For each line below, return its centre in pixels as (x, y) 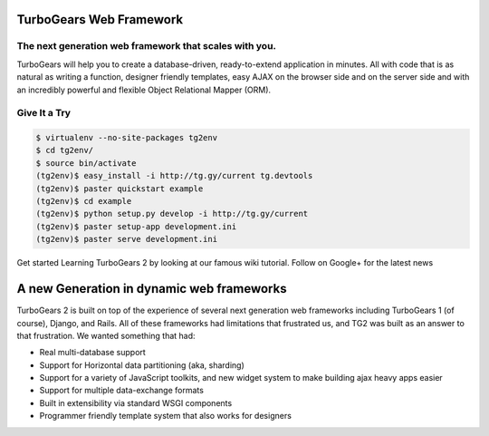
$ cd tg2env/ (65, 150)
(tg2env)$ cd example (84, 201)
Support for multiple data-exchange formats (121, 391)
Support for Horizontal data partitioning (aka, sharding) (142, 365)
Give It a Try (44, 113)
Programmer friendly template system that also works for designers (165, 416)
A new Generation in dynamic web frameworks (152, 289)
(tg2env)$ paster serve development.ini (126, 239)
